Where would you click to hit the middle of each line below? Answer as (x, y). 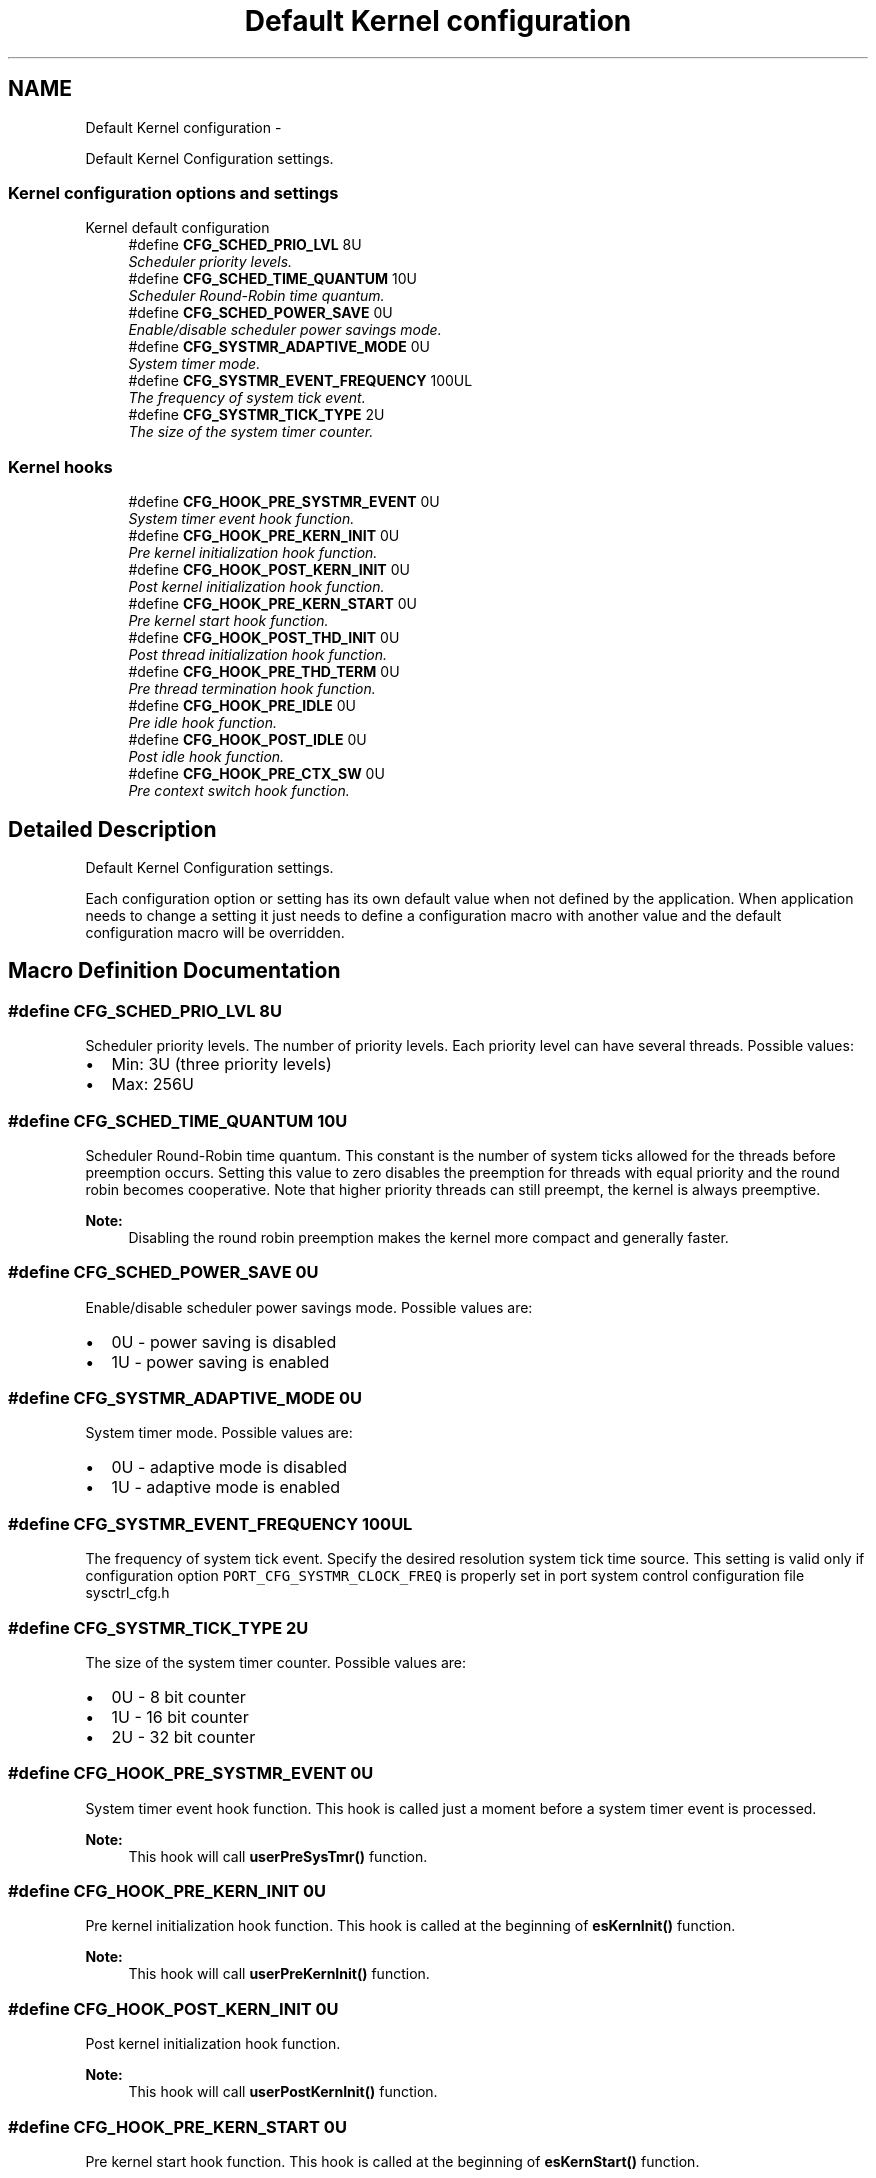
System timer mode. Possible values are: (219, 1433)
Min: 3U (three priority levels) (221, 1064)
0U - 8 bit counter (178, 1696)
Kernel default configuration (177, 228)
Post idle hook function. (206, 757)
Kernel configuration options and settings (173, 192)
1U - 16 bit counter (180, 1716)
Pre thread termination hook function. (252, 689)
